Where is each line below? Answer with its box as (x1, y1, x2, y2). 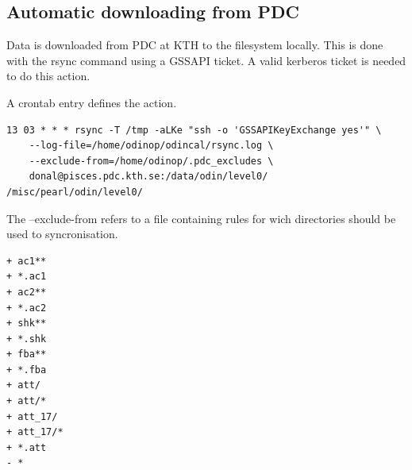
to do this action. (6, 67, 90, 84)
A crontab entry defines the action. (6, 94, 177, 110)
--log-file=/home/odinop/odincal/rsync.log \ (29, 140, 274, 152)
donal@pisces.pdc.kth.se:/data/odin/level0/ (29, 171, 268, 183)
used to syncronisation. (6, 225, 118, 242)
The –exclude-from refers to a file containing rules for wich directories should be (6, 210, 396, 226)
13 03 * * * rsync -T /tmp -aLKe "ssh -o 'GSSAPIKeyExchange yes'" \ (6, 124, 382, 136)
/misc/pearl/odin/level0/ (6, 186, 143, 198)
